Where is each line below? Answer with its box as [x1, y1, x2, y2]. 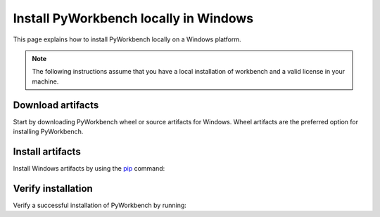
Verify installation [13, 183, 93, 195]
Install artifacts [13, 145, 81, 157]
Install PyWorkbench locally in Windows [13, 11, 253, 26]
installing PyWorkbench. [13, 127, 84, 136]
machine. [32, 77, 59, 86]
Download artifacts [13, 99, 99, 111]
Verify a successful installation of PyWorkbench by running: [13, 201, 186, 209]
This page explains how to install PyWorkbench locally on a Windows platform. [13, 35, 241, 44]
